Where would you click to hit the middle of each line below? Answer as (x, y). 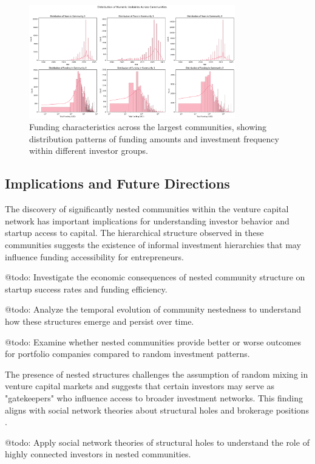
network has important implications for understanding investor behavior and (147, 220)
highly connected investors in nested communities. (98, 454)
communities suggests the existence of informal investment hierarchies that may (153, 245)
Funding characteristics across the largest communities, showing (148, 127)
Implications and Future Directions (117, 183)
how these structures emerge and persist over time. (100, 321)
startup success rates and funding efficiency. (86, 289)
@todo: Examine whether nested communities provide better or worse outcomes (153, 341)
